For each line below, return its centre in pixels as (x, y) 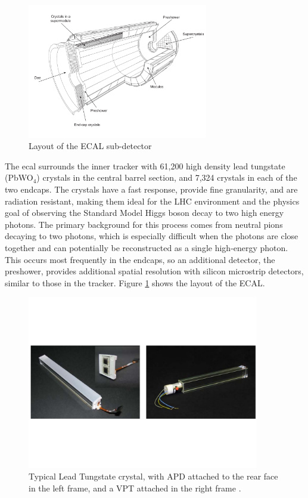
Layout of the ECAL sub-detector (90, 146)
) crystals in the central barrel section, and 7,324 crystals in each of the (167, 177)
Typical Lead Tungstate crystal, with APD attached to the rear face (153, 476)
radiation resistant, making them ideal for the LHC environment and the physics (152, 201)
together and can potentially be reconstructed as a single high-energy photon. (147, 247)
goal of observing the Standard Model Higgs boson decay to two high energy (144, 213)
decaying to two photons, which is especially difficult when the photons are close (152, 236)
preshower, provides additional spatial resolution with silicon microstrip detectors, (154, 271)
